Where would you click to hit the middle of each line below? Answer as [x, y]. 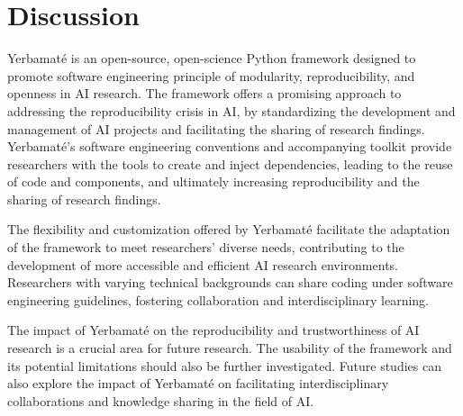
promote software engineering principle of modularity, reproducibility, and [211, 75]
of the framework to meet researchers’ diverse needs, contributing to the [206, 247]
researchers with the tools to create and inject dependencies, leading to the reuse [230, 163]
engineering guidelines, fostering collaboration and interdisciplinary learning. [218, 299]
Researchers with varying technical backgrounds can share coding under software [230, 282]
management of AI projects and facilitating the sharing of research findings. [216, 128]
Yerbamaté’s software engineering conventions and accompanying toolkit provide [230, 146]
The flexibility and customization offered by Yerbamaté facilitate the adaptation [229, 229]
